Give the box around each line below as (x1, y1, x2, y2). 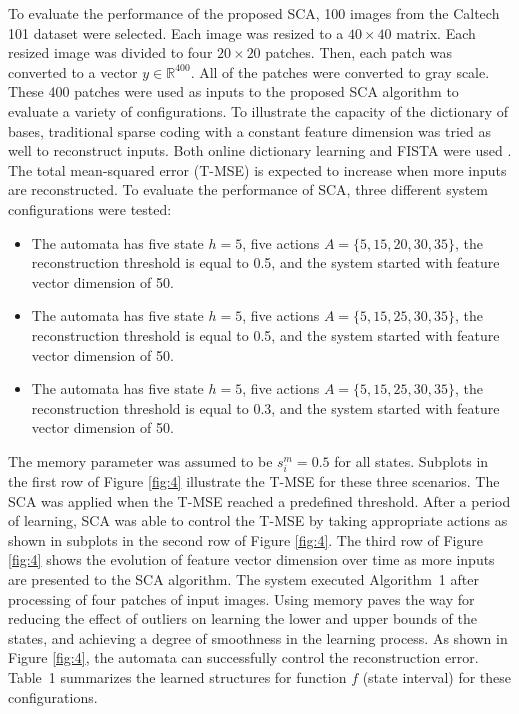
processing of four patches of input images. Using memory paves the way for (8, 588, 475, 609)
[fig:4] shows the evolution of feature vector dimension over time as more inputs (8, 549, 495, 570)
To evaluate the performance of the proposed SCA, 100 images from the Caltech (8, 3, 500, 23)
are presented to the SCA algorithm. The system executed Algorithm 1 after (8, 569, 479, 589)
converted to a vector (8, 61, 138, 82)
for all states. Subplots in (334, 450, 489, 471)
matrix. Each (396, 22, 476, 43)
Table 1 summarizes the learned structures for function (8, 666, 347, 687)
